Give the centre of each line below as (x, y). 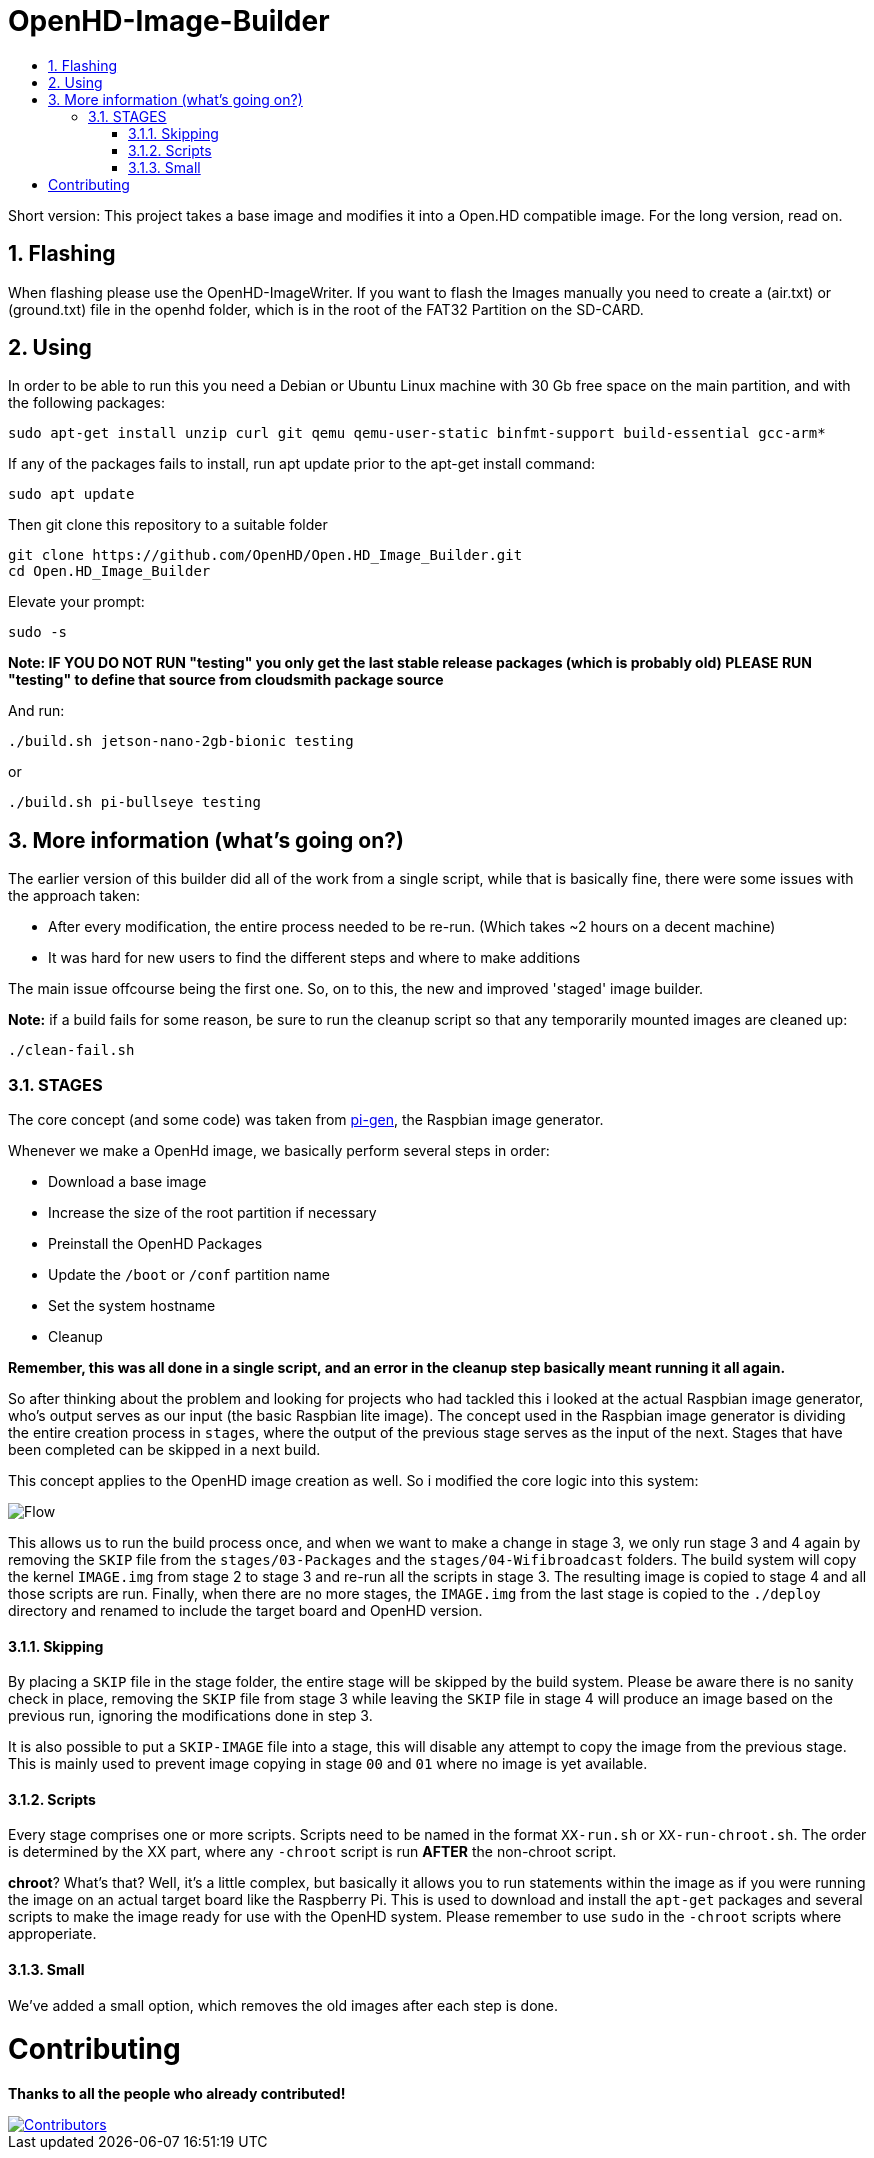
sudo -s (38, 632)
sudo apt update (71, 494)
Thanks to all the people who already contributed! (177, 2094)
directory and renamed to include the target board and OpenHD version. (245, 1611)
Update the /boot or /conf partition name (189, 1275)
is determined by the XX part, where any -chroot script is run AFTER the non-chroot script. (312, 1852)
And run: (36, 711)
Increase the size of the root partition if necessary (212, 1213)
